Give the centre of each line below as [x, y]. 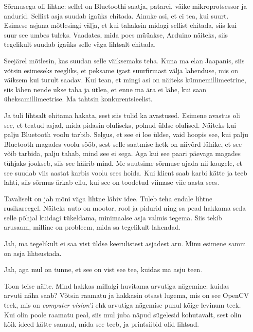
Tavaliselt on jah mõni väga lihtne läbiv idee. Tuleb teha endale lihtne [108, 198]
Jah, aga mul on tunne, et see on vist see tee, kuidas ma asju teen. [103, 269]
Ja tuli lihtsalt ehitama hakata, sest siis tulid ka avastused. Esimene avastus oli [122, 115]
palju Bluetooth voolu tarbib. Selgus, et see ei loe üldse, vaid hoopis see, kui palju [126, 134]
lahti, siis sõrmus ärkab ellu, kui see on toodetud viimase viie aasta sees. [112, 182]
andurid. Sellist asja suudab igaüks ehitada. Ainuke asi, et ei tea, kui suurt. [116, 15]
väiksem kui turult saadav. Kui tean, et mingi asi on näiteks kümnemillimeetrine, [125, 80]
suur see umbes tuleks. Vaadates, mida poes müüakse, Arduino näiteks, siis [116, 34]
